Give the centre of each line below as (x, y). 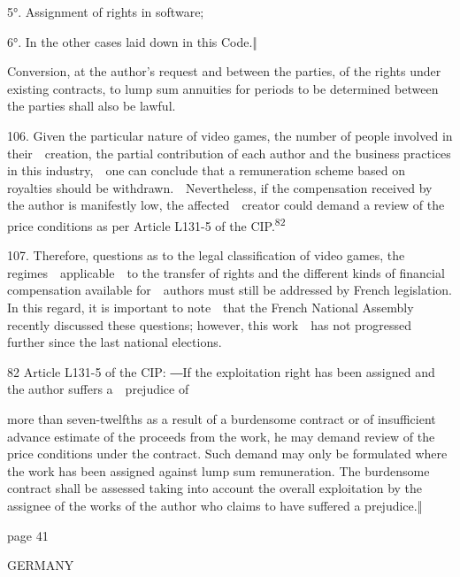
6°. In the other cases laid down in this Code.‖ (132, 41)
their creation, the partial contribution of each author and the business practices (229, 153)
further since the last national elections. (115, 342)
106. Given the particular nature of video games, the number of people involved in (230, 135)
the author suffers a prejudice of (98, 389)
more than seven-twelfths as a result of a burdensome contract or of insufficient (222, 418)
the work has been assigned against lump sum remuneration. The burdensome (218, 470)
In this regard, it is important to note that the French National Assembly (211, 307)
